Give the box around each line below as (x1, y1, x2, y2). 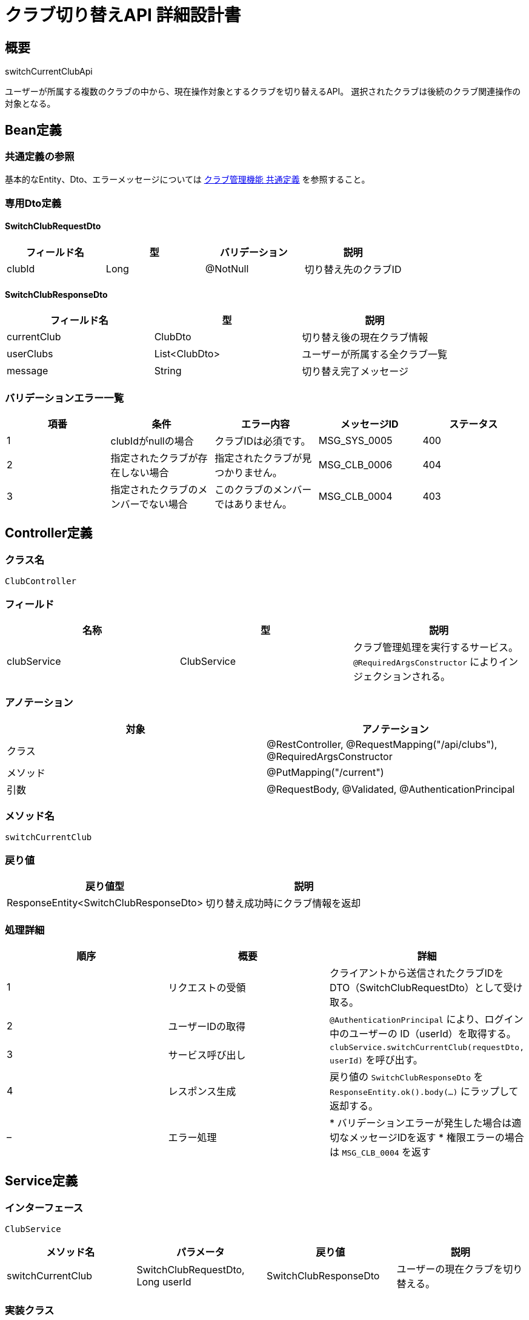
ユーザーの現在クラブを (396, 1263, 504, 1276)
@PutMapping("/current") (267, 766, 384, 778)
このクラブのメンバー (215, 483, 312, 496)
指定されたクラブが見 (215, 451, 312, 464)
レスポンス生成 (168, 1085, 236, 1097)
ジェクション (353, 670, 411, 682)
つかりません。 (215, 466, 282, 479)
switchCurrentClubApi (5, 66, 93, 77)
